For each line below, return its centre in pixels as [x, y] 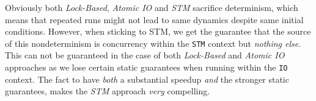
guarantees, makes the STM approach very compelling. [108, 91]
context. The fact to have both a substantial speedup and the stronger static [147, 79]
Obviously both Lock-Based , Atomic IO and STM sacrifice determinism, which [152, 7]
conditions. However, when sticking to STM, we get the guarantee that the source [158, 31]
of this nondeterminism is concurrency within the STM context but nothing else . [153, 43]
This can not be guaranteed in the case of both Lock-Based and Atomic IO [145, 55]
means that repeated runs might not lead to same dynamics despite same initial [154, 19]
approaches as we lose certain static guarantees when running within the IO [146, 67]
